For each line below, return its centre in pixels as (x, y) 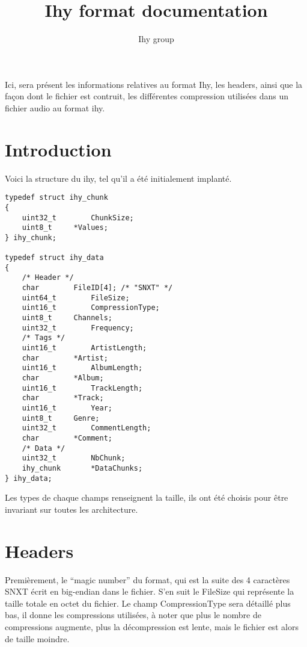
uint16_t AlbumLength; (82, 368)
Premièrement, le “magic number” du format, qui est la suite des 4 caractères (147, 579)
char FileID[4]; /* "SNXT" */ (97, 288)
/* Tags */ (44, 338)
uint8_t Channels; (67, 318)
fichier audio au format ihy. (55, 107)
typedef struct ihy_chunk (56, 198)
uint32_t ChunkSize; (78, 218)
